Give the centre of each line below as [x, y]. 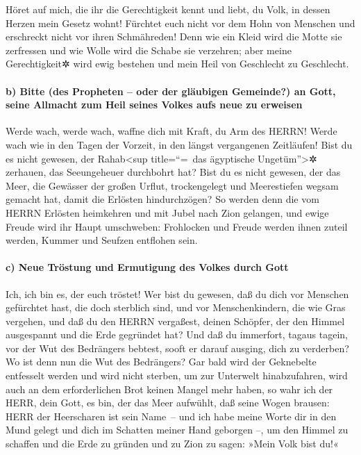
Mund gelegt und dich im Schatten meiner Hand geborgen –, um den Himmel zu [177, 430]
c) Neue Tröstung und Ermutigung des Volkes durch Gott [147, 267]
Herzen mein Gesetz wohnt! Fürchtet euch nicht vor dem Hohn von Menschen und [180, 23]
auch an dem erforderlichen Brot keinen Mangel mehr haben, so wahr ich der [169, 389]
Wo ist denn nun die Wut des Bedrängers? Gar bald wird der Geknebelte [161, 362]
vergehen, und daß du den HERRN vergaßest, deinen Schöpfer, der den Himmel [175, 321]
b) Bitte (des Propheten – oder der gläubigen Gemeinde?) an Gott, [171, 91]
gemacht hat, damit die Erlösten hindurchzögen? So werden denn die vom [162, 199]
